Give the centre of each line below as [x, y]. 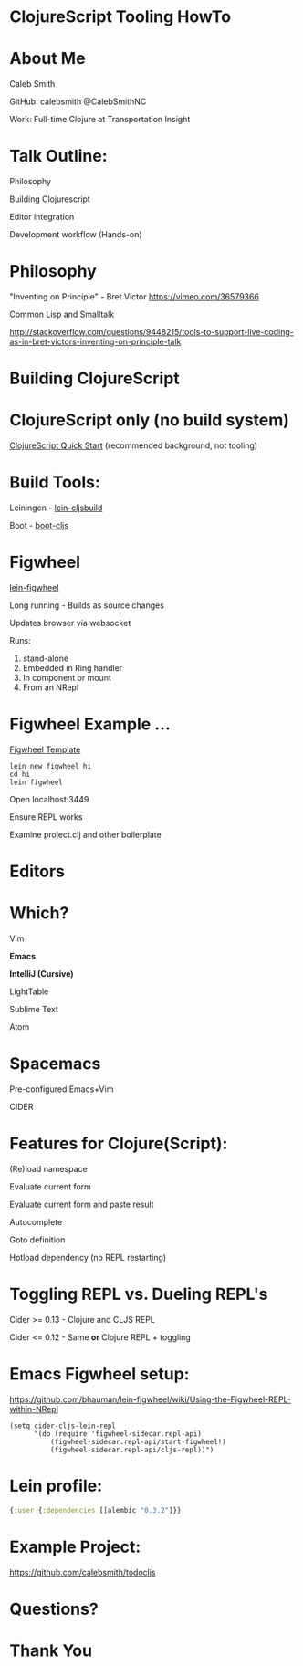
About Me [47, 59]
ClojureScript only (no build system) [150, 420]
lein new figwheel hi [51, 766]
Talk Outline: [58, 156]
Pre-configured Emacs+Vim [62, 1089]
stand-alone [46, 658]
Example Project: [75, 1547]
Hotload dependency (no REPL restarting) [88, 1257]
